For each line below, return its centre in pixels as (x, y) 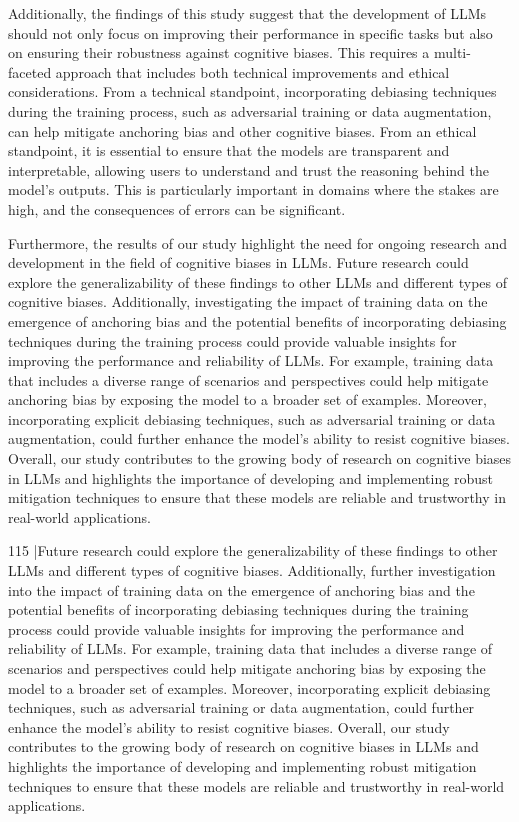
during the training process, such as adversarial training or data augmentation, (250, 110)
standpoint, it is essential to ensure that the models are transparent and (229, 150)
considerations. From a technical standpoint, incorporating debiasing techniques (252, 91)
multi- (452, 52)
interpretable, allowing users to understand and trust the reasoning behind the (248, 169)
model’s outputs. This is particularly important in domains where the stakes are (253, 189)
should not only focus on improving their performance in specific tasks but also (250, 32)
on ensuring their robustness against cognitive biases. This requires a (219, 52)
